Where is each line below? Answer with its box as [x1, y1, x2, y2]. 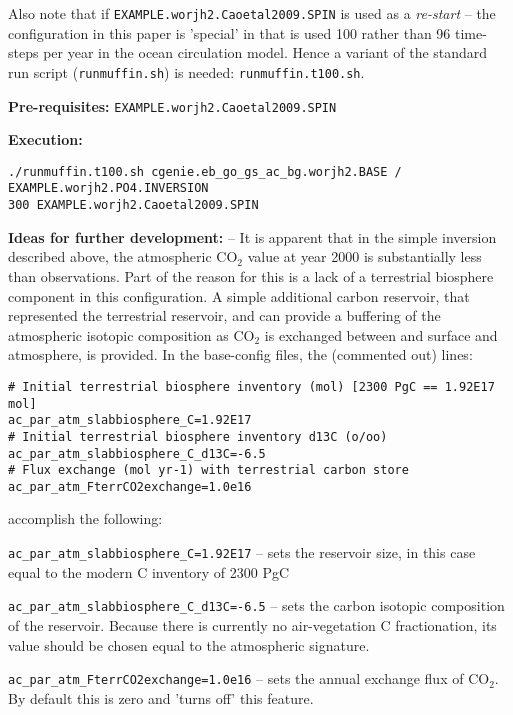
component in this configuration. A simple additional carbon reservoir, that [8, 285, 470, 306]
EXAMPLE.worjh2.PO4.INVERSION [8, 181, 209, 196]
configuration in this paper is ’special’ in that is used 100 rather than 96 [8, 22, 451, 43]
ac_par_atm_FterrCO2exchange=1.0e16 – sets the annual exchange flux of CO [8, 668, 490, 689]
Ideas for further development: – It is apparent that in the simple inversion [8, 226, 497, 247]
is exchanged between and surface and [264, 324, 498, 345]
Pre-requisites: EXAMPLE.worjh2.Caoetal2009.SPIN [8, 95, 337, 116]
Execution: [8, 129, 83, 150]
